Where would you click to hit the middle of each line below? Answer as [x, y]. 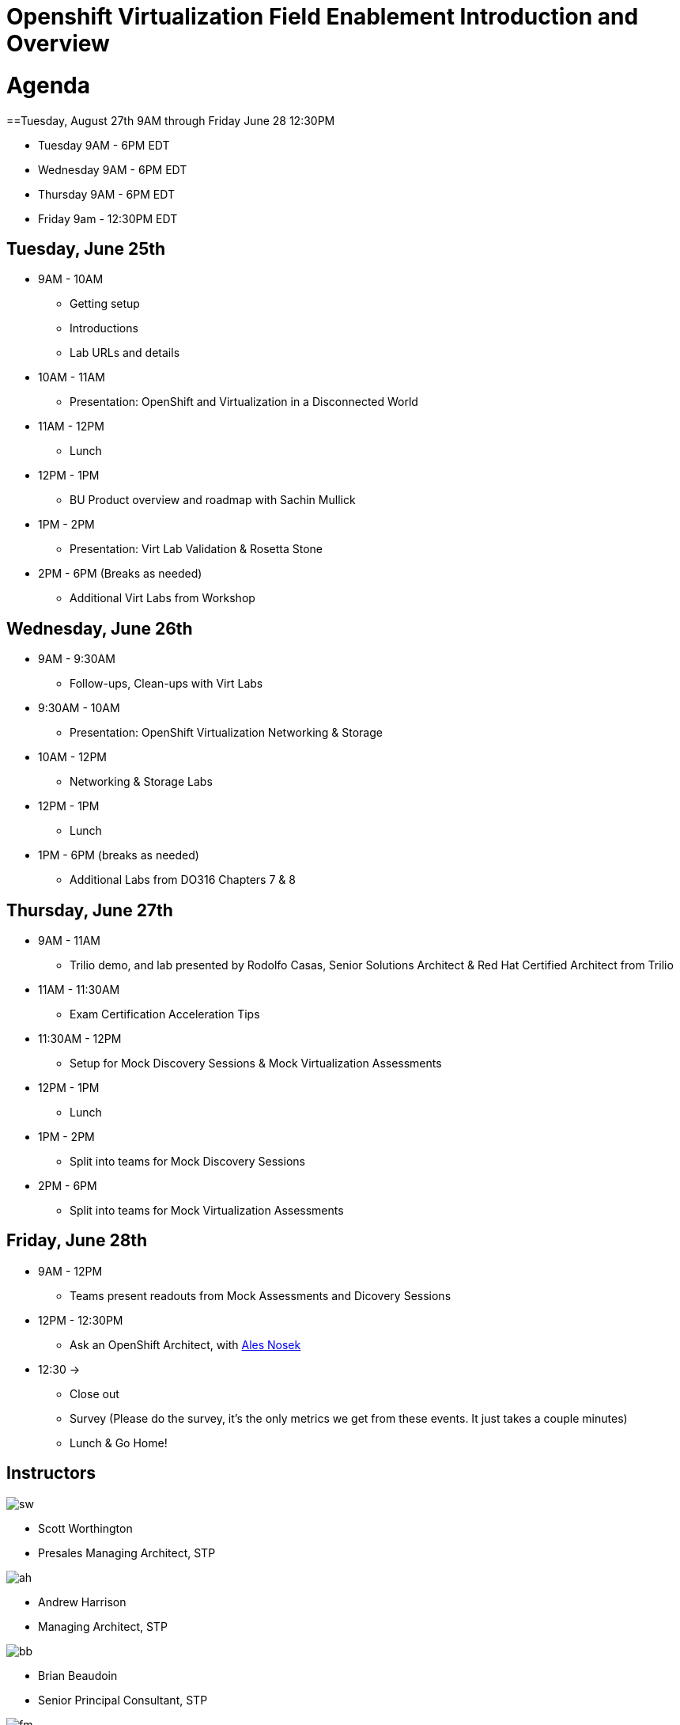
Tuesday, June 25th [86, 248]
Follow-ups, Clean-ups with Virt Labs [166, 684]
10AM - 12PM [72, 757]
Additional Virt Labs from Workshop [162, 598]
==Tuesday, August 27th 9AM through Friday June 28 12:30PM [171, 120]
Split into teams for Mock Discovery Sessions [187, 1162]
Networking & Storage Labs [141, 782]
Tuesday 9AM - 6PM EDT [104, 145]
